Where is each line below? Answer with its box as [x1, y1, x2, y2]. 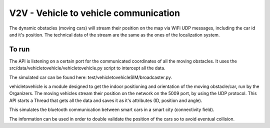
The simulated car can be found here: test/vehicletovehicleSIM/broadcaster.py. [9, 74, 172, 80]
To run [9, 45, 30, 53]
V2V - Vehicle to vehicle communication [9, 7, 180, 18]
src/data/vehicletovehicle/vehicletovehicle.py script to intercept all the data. [9, 65, 165, 71]
